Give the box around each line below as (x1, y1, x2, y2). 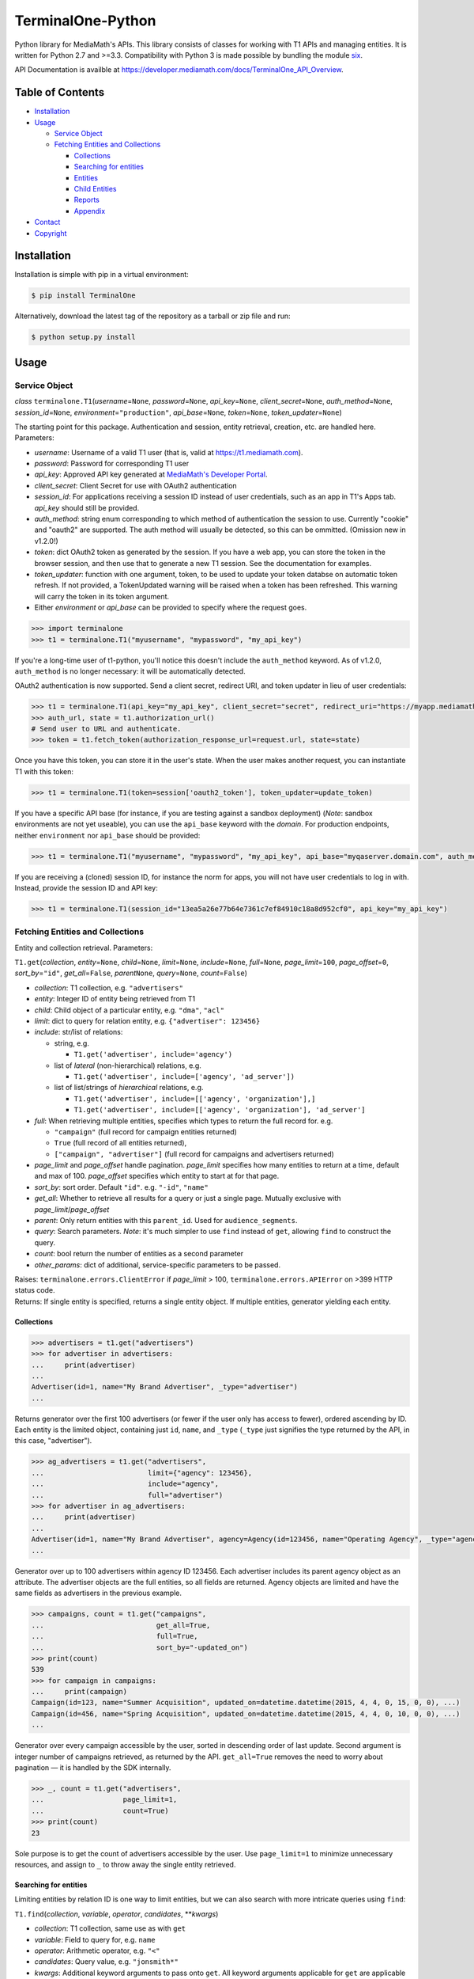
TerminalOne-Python (14, 12, 156, 29)
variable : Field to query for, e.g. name (34, 1935, 156, 1944)
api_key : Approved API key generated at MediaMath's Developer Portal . (34, 469, 268, 479)
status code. (14, 1286, 55, 1295)
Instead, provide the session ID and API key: (14, 883, 158, 892)
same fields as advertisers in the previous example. (14, 1588, 182, 1598)
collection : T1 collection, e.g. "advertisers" (34, 982, 183, 993)
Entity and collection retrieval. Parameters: (14, 943, 153, 952)
